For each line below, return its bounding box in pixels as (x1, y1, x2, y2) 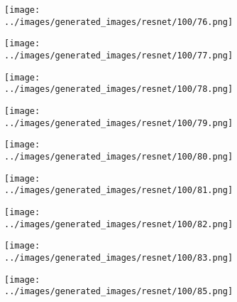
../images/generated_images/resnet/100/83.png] (4, 252, 233, 263)
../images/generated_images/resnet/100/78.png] (4, 84, 233, 95)
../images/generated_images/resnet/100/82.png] (4, 219, 233, 229)
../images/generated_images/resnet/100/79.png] (4, 118, 233, 128)
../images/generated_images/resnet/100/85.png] (4, 286, 233, 297)
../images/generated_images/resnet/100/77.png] (4, 50, 233, 61)
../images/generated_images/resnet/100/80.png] (4, 151, 233, 162)
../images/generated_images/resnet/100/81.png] (4, 185, 233, 196)
